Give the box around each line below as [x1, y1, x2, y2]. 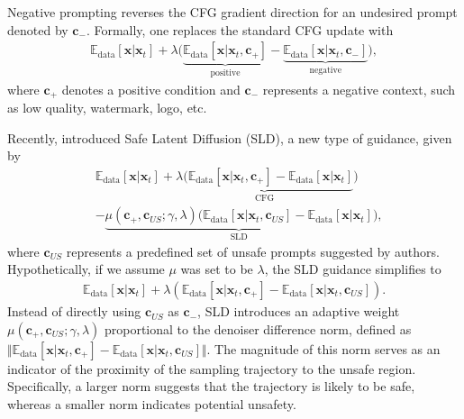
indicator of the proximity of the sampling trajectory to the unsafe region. [7, 359, 416, 378]
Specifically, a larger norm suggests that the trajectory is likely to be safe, [7, 377, 415, 396]
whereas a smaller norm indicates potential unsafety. [7, 394, 296, 413]
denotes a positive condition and [61, 79, 241, 98]
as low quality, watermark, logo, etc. [7, 98, 207, 117]
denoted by [7, 20, 68, 39]
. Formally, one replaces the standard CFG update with [86, 20, 394, 39]
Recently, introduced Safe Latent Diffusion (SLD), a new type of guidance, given [7, 128, 452, 147]
